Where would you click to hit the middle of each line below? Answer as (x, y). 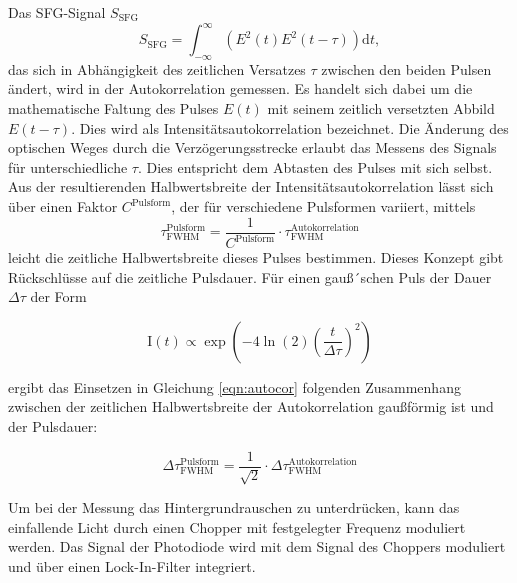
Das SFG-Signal (57, 12)
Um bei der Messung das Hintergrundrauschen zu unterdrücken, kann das (234, 507)
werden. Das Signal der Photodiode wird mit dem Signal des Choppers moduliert (257, 546)
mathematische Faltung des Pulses (113, 108)
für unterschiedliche (68, 166)
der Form (58, 296)
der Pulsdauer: (53, 426)
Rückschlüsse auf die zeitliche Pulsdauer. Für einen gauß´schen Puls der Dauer (250, 276)
